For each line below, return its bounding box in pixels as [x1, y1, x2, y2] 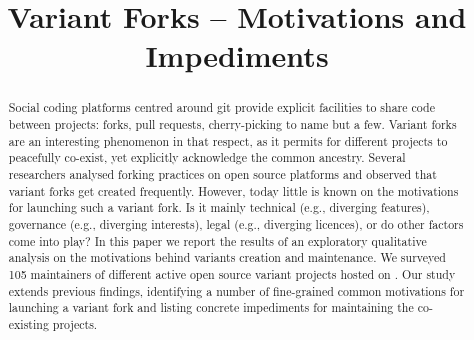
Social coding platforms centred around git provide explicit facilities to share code [8, 99, 435, 116]
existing [8, 315, 49, 332]
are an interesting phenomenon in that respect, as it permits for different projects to [8, 132, 448, 149]
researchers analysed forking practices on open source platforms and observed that [8, 165, 437, 182]
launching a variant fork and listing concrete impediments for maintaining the [8, 299, 414, 316]
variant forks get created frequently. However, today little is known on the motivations [8, 182, 459, 199]
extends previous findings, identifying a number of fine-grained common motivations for [8, 282, 465, 299]
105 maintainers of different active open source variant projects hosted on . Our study [8, 265, 456, 282]
